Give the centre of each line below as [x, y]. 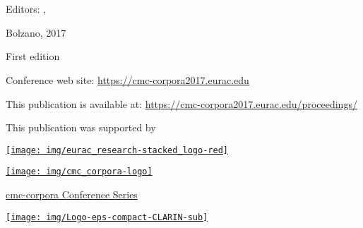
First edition [33, 56]
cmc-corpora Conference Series [72, 194]
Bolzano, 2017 [36, 32]
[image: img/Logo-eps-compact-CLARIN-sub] [107, 217]
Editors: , [26, 9]
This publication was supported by [81, 127]
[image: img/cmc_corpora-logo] [79, 172]
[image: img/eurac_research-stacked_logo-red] [117, 150]
